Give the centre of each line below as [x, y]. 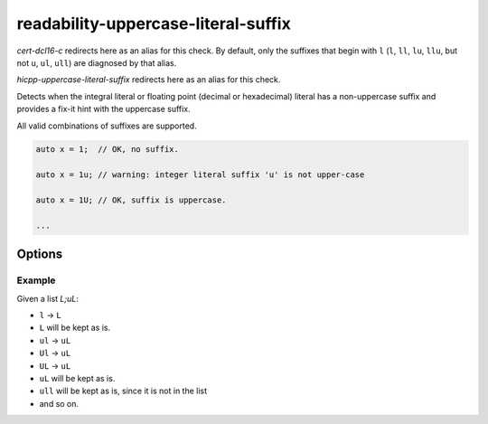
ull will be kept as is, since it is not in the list [123, 391]
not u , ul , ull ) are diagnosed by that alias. [97, 62]
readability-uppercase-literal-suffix [154, 24]
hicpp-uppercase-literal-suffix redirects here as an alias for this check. [149, 80]
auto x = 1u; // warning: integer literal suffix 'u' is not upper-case [200, 175]
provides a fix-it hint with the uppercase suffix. [103, 109]
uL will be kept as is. [77, 378]
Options [40, 254]
